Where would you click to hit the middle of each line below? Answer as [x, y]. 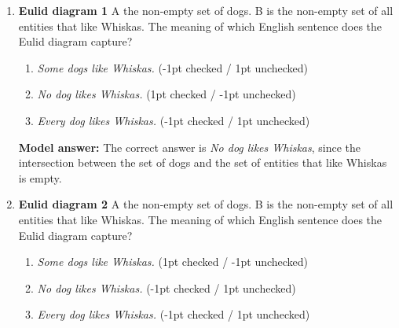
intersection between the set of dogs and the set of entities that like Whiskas [203, 162]
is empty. [40, 177]
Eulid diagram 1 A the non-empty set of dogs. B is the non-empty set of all [206, 10]
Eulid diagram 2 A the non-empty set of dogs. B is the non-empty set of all [206, 204]
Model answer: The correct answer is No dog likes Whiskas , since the [190, 147]
